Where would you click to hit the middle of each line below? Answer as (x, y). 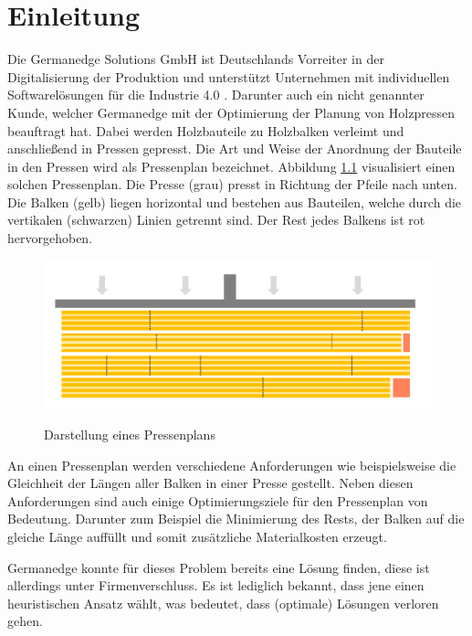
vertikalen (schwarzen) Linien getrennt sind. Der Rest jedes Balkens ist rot (216, 220)
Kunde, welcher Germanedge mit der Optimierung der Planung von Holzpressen (231, 112)
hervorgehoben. (50, 238)
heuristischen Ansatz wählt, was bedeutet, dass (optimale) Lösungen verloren (223, 603)
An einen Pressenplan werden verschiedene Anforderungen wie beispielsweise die (232, 465)
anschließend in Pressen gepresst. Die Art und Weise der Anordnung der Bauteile (235, 148)
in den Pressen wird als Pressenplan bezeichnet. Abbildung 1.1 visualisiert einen (231, 166)
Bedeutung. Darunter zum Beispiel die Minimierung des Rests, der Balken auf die (236, 519)
